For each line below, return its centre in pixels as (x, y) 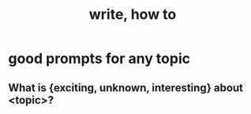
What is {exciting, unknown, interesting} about (126, 88)
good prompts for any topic (99, 59)
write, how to (133, 15)
